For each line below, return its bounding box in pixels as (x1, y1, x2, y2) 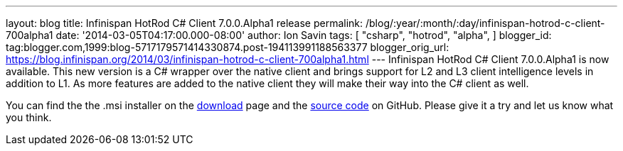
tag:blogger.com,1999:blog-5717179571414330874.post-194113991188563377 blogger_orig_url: (6, 41, 449, 53)
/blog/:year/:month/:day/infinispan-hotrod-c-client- (365, 17, 605, 29)
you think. (6, 111, 52, 123)
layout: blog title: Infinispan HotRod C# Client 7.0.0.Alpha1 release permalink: (6, 17, 363, 29)
